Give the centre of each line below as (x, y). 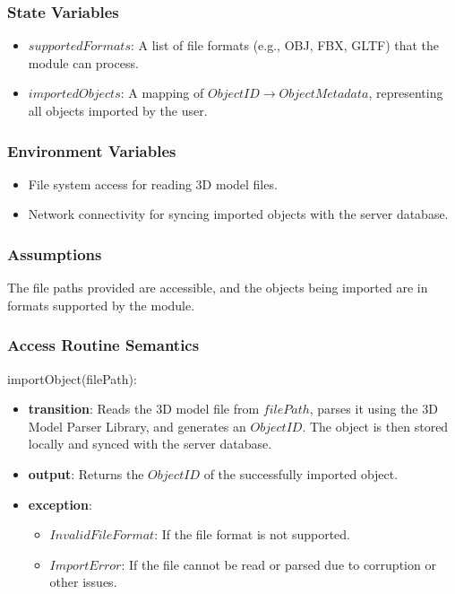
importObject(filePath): (72, 378)
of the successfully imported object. (301, 474)
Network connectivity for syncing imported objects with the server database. (238, 214)
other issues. (83, 582)
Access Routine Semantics (103, 345)
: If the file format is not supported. (252, 534)
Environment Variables (92, 150)
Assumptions (55, 253)
